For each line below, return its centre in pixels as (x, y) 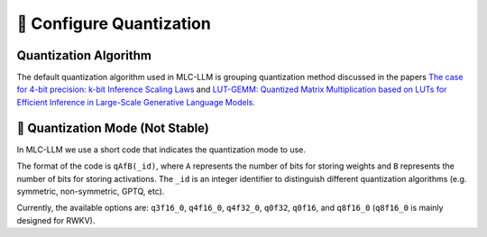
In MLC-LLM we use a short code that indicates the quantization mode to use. (161, 150)
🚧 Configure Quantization (114, 23)
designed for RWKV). (56, 220)
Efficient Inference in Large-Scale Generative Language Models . (136, 102)
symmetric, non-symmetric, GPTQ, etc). (91, 191)
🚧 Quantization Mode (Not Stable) (113, 128)
